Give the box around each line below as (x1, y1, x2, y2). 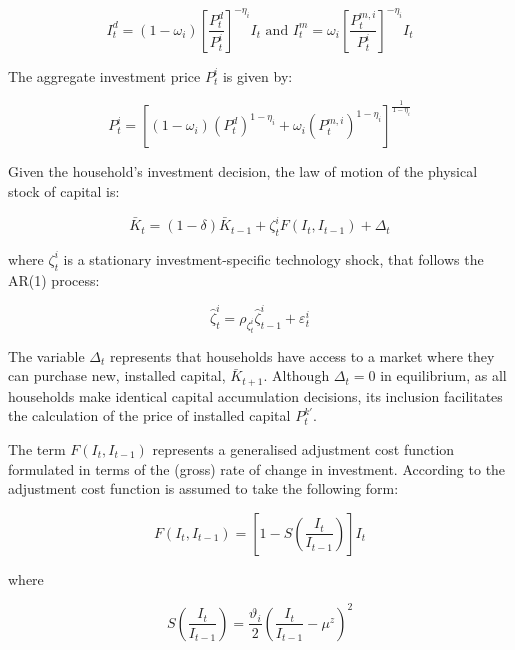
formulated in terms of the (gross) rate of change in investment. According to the (8, 458, 506, 479)
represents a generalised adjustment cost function (152, 439, 455, 460)
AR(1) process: (8, 269, 100, 290)
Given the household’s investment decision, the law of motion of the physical (8, 161, 478, 182)
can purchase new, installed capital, (8, 365, 226, 386)
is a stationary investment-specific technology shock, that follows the (63, 248, 484, 269)
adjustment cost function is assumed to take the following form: (8, 478, 399, 499)
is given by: (222, 65, 293, 86)
